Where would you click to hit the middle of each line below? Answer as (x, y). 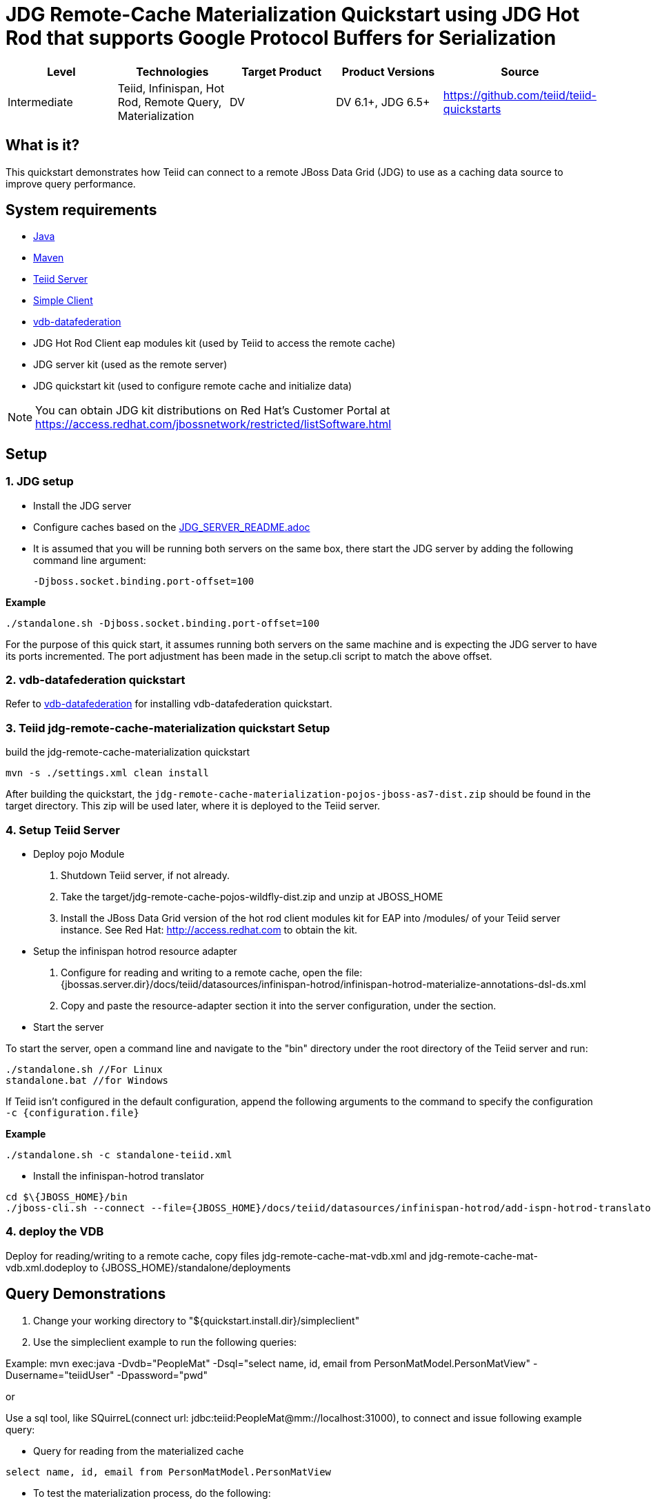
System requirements (81, 210)
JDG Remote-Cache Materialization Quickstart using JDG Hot (293, 14)
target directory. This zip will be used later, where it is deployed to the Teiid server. (193, 806)
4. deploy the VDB (55, 1232)
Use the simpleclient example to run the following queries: (165, 1342)
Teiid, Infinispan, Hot (171, 88)
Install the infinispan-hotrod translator (119, 1176)
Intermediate (40, 102)
